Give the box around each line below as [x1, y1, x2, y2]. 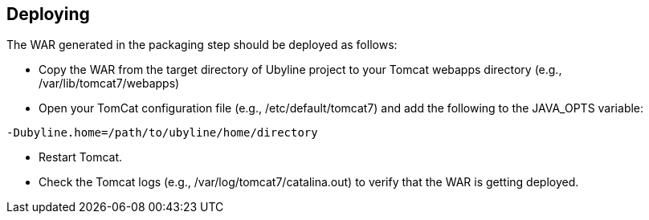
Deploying [6, 4, 90, 24]
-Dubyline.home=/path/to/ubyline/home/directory [6, 126, 318, 140]
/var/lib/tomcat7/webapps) [39, 76, 180, 91]
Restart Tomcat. [39, 150, 123, 165]
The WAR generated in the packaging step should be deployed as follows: [6, 38, 398, 52]
